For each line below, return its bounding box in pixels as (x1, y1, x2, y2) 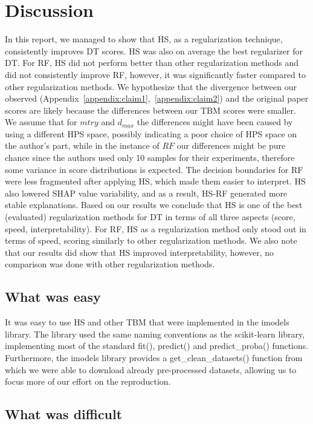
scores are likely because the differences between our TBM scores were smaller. (5, 103, 296, 116)
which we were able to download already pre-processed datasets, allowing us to (5, 363, 297, 376)
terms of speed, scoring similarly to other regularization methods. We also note (5, 234, 297, 247)
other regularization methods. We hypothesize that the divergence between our (5, 80, 297, 93)
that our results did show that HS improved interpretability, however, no (5, 246, 274, 258)
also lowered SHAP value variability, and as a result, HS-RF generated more (5, 186, 288, 199)
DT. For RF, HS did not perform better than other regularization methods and (5, 56, 299, 69)
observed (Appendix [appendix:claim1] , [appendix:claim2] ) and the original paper (5, 92, 309, 105)
